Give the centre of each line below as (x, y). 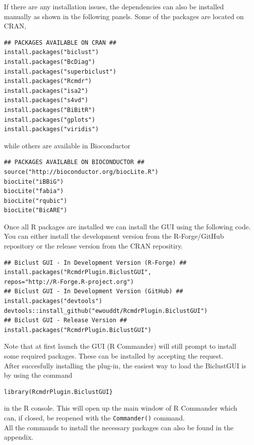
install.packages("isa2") (46, 91)
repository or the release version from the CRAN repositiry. (93, 246)
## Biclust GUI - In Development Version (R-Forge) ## (95, 263)
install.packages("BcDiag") (50, 62)
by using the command (38, 375)
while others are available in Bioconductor (67, 145)
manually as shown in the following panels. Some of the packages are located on (124, 16)
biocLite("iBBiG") (34, 181)
